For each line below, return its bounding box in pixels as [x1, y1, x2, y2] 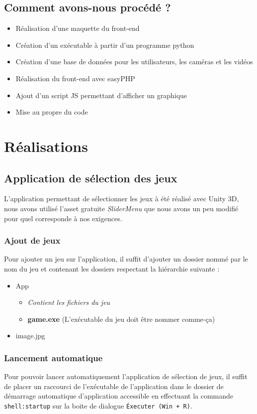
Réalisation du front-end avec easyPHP [15, 73, 135, 83]
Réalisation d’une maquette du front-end [15, 23, 140, 33]
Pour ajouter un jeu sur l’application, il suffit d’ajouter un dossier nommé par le [4, 254, 248, 264]
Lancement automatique [4, 351, 103, 364]
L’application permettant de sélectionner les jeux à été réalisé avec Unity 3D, [4, 193, 239, 204]
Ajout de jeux [4, 234, 61, 247]
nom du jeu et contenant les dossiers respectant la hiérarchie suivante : [4, 263, 220, 274]
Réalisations [4, 136, 88, 156]
